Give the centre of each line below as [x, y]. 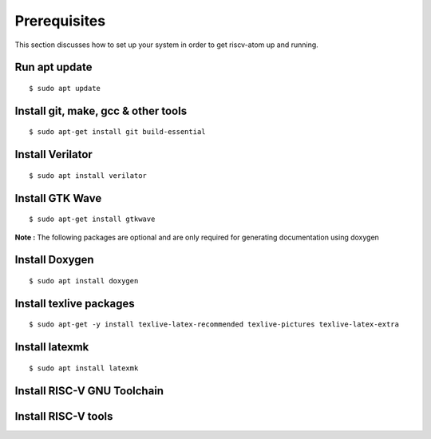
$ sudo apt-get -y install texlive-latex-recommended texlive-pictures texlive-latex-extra [214, 324]
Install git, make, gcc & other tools [101, 111]
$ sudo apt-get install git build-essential [118, 132]
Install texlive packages [75, 303]
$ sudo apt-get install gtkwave [92, 219]
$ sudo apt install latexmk [84, 368]
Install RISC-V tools [64, 416]
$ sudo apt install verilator [88, 175]
